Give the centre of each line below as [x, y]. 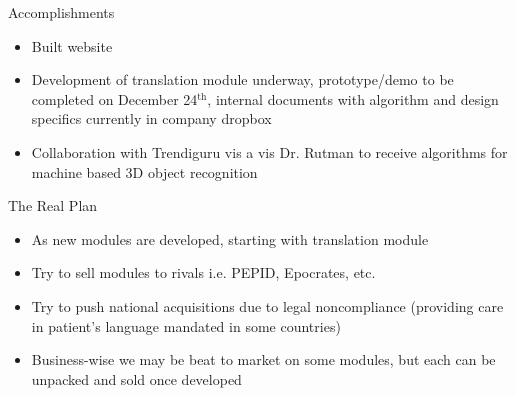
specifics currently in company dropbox [151, 118]
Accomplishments [61, 12]
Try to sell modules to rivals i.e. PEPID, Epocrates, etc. [203, 272]
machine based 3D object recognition [144, 171]
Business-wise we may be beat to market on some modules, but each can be [263, 359]
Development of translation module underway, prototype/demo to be [242, 79]
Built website [72, 45]
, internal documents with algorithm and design [353, 98]
